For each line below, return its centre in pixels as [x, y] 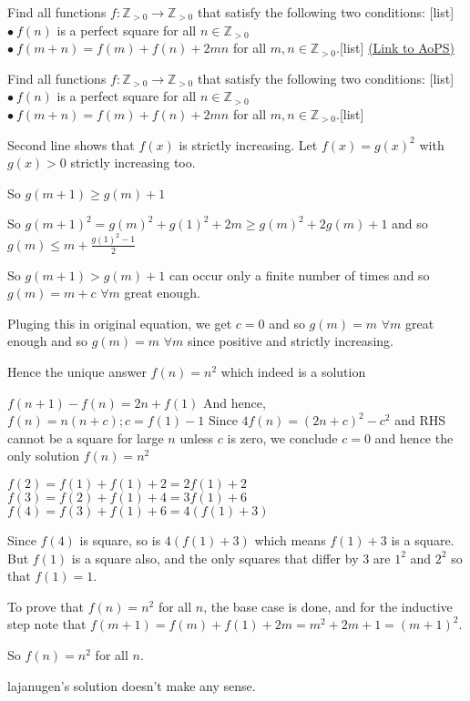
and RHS [420, 420]
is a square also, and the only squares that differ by [215, 558]
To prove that [46, 606]
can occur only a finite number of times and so [299, 274]
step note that [47, 624]
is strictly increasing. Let [248, 144]
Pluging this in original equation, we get [120, 323]
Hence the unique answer [77, 372]
